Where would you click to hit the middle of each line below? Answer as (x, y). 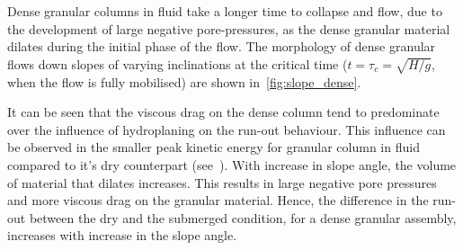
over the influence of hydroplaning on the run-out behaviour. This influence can (227, 129)
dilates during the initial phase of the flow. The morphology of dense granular (222, 46)
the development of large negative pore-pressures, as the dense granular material (229, 28)
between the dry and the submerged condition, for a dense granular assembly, (243, 217)
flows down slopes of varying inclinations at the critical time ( (178, 63)
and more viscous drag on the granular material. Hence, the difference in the (218, 200)
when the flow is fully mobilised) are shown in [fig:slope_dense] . (184, 81)
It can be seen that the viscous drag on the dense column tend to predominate (223, 112)
